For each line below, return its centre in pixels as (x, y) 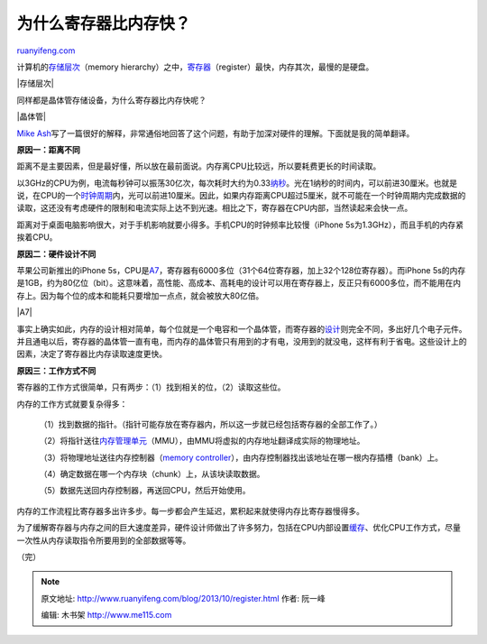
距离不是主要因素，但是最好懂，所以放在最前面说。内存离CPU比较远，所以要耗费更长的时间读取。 (199, 166)
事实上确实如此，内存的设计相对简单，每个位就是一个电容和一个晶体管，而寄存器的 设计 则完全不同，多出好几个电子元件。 (242, 328)
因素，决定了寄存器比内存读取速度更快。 (92, 354)
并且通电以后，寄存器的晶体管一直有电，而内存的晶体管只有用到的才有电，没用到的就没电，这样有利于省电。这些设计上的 (242, 341)
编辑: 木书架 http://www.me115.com (106, 615)
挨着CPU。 (37, 237)
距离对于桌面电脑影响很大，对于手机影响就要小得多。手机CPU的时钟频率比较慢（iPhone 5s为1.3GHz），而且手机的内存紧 (240, 225)
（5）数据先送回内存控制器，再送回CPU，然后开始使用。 (145, 491)
